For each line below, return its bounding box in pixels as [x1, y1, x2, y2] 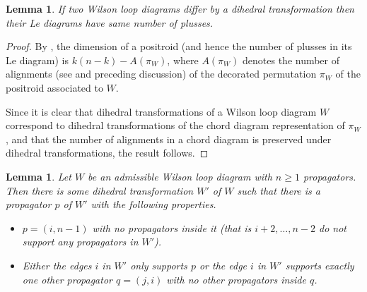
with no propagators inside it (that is [92, 220, 252, 235]
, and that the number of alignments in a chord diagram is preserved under [6, 131, 332, 146]
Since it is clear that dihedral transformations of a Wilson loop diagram [6, 104, 317, 118]
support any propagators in [22, 234, 139, 249]
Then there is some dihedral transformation [6, 183, 194, 197]
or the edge [199, 257, 247, 272]
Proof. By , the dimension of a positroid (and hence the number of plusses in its [6, 39, 352, 54]
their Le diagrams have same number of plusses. [6, 15, 214, 30]
